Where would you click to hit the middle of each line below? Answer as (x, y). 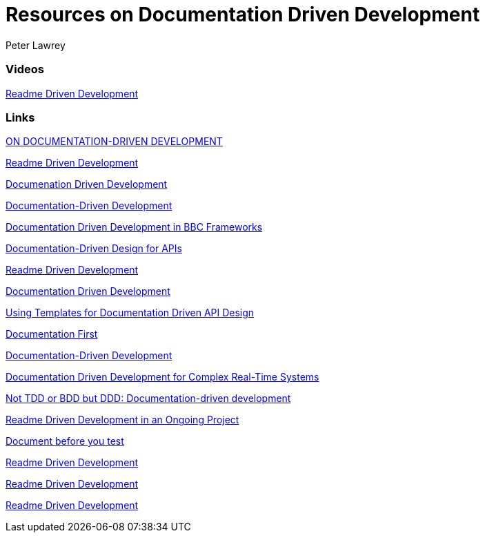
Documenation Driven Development (87, 184)
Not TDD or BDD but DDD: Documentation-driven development (148, 398)
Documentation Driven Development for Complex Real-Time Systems (162, 377)
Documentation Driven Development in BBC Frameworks (134, 227)
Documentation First (52, 334)
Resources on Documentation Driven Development (243, 15)
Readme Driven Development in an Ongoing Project (122, 420)
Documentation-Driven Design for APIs (94, 249)
